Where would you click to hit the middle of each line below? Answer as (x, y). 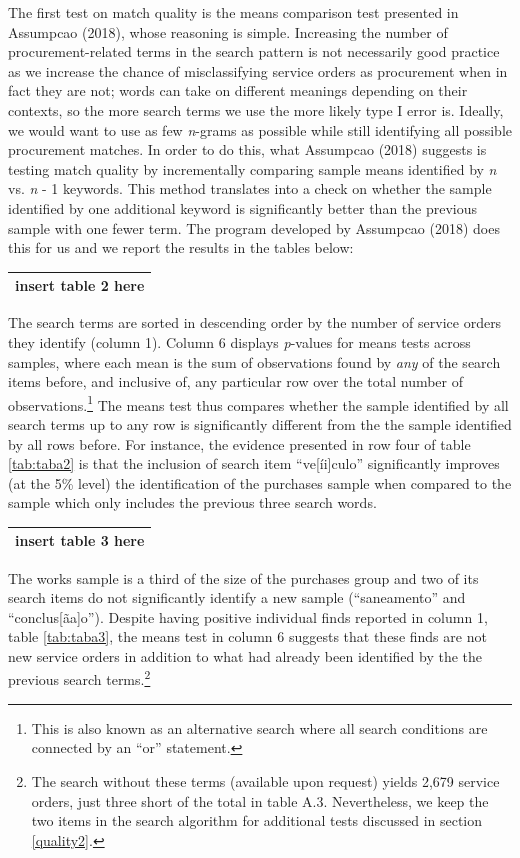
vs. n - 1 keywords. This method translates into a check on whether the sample (250, 188)
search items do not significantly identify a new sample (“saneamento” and (237, 597)
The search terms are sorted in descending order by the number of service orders (255, 322)
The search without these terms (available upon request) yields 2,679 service (265, 780)
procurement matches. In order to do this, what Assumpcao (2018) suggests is (247, 149)
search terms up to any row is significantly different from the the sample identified (260, 423)
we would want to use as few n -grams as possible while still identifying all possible (260, 129)
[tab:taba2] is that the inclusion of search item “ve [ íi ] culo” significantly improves (254, 463)
